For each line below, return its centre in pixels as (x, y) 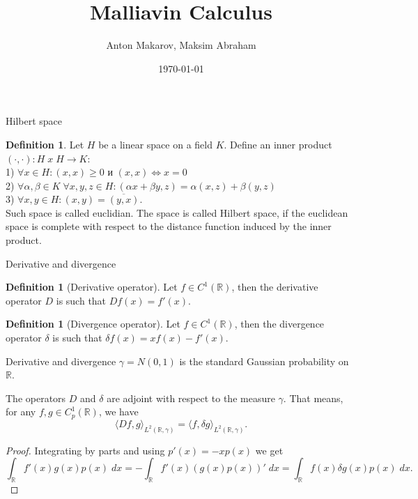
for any (21, 412)
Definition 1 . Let (45, 144)
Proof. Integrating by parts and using (85, 450)
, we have (118, 412)
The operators (36, 398)
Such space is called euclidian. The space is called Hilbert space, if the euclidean (177, 212)
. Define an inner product (278, 144)
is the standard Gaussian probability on (264, 361)
